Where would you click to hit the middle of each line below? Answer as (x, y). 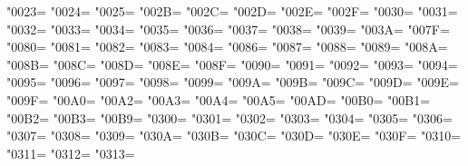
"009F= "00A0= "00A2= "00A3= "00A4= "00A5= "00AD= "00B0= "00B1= (219, 99)
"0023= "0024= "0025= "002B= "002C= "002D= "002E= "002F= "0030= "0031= (232, 11)
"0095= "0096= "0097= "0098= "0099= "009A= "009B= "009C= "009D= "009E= (233, 82)
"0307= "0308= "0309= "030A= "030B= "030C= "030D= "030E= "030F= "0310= (234, 136)
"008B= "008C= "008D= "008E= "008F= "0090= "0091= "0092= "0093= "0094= (232, 64)
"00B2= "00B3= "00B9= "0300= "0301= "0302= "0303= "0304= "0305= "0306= (229, 117)
